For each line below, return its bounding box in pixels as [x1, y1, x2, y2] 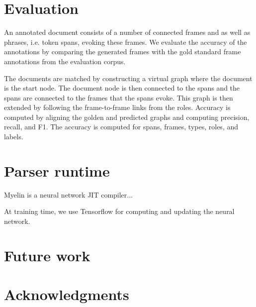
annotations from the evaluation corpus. [4, 56, 126, 66]
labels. [4, 131, 23, 142]
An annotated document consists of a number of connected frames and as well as [4, 27, 251, 37]
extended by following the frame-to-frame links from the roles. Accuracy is [4, 102, 231, 112]
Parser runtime [4, 160, 110, 181]
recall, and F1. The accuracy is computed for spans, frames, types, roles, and [4, 121, 239, 132]
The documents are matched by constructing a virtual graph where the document [4, 73, 253, 83]
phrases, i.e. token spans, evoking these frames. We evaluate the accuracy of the [4, 36, 247, 47]
